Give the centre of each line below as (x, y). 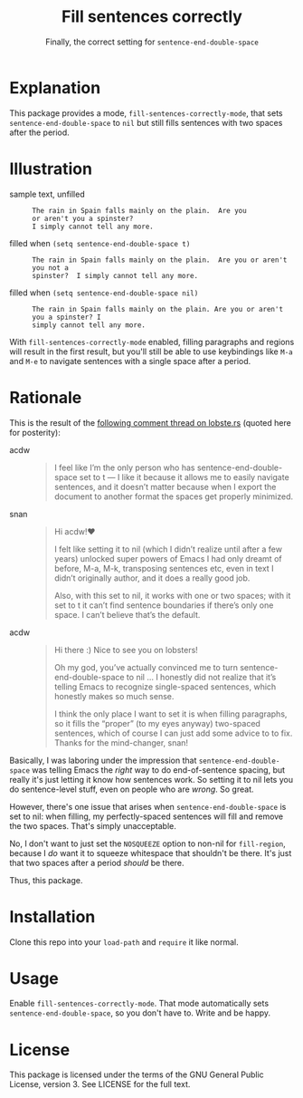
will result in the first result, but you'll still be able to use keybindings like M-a (151, 352)
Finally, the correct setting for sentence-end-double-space (152, 42)
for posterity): (35, 432)
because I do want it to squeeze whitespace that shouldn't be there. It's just (151, 852)
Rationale (46, 397)
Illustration (51, 169)
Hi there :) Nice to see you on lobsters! (126, 650)
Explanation (55, 87)
